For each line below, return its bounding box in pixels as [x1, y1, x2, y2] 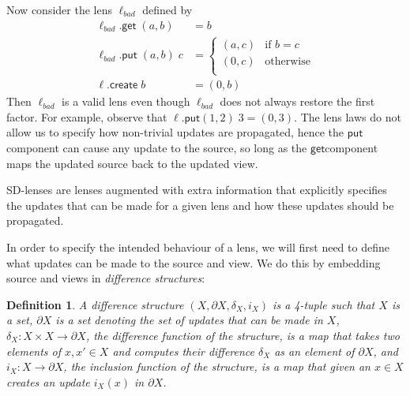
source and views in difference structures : [6, 270, 205, 286]
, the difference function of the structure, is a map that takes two [85, 327, 400, 343]
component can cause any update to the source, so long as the [6, 140, 307, 156]
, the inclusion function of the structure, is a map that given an [63, 358, 371, 375]
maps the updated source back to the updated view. [6, 155, 258, 171]
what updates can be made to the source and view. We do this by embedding [6, 254, 381, 271]
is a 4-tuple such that [273, 296, 375, 312]
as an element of [274, 342, 355, 359]
